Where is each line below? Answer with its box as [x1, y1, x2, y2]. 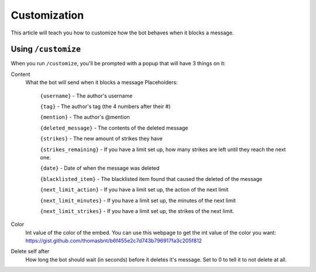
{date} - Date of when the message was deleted [40, 165, 160, 172]
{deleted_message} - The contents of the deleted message [40, 124, 188, 131]
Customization [11, 9, 84, 22]
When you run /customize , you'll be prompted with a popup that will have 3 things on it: [11, 60, 226, 67]
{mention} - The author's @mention [40, 114, 130, 121]
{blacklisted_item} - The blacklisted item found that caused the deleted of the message [40, 175, 263, 182]
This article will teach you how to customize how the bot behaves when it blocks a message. [11, 29, 234, 36]
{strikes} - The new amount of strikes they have [40, 135, 163, 142]
